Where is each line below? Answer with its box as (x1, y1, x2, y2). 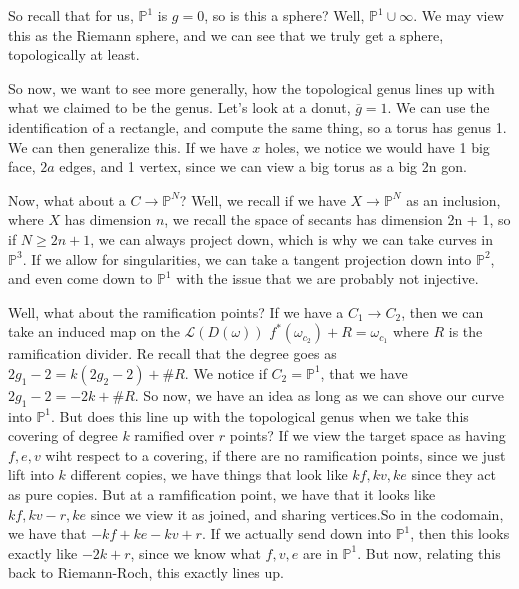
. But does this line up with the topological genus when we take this (51, 405, 469, 426)
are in (302, 542, 338, 563)
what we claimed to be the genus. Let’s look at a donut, (8, 97, 351, 118)
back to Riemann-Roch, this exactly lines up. (8, 562, 284, 583)
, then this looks (410, 523, 510, 544)
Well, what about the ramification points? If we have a (8, 301, 344, 322)
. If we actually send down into (201, 523, 391, 544)
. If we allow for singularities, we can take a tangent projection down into (22, 248, 472, 269)
